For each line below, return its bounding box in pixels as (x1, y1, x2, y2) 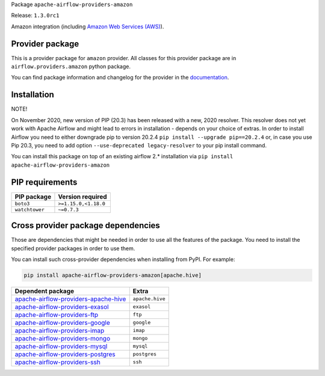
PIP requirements (11, 177, 78, 187)
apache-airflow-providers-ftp (14, 310, 99, 319)
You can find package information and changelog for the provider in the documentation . (11, 74, 229, 81)
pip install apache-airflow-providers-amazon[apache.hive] (23, 271, 202, 279)
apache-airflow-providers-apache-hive (14, 295, 126, 303)
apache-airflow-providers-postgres (14, 350, 116, 358)
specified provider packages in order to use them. (11, 244, 135, 252)
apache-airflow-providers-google (14, 318, 111, 327)
